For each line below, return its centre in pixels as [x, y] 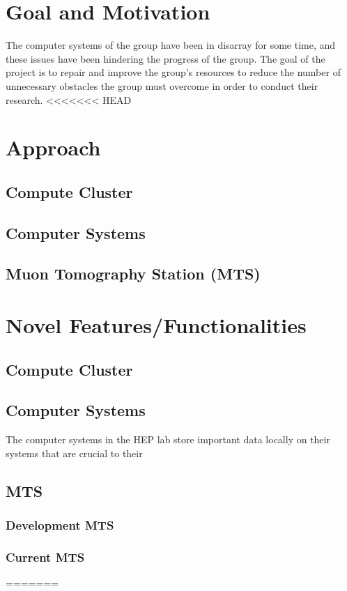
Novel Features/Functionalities [156, 325]
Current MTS [45, 557]
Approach [53, 147]
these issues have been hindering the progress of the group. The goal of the [165, 58]
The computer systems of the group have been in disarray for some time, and [171, 45]
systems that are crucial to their [74, 453]
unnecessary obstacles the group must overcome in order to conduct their [162, 85]
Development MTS [60, 525]
